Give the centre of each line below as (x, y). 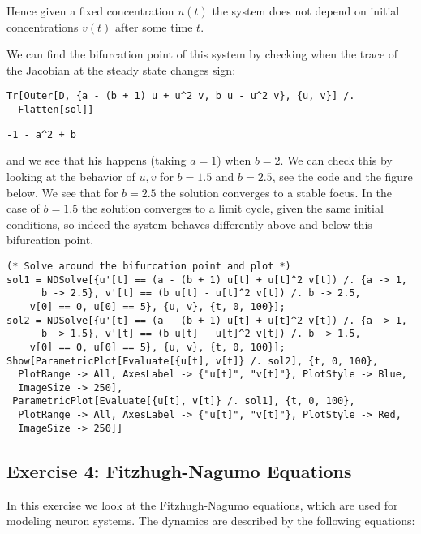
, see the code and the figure (342, 176)
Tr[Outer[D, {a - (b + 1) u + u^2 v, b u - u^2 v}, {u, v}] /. (181, 96)
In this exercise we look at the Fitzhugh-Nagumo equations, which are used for (202, 504)
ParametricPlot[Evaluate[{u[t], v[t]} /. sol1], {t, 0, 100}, (184, 401)
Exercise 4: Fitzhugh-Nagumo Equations (179, 470)
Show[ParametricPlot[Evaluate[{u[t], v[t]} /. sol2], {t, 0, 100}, (193, 361)
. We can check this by (336, 160)
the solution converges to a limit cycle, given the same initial (232, 208)
